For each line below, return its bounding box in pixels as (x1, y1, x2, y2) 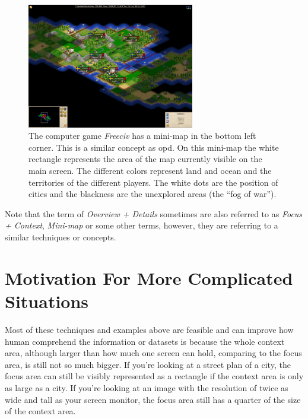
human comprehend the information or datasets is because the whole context (5, 335, 285, 347)
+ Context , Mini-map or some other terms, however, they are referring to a (5, 219, 278, 231)
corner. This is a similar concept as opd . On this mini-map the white (28, 141, 279, 153)
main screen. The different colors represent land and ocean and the (28, 164, 272, 177)
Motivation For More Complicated (5, 265, 293, 290)
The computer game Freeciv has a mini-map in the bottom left (28, 129, 256, 142)
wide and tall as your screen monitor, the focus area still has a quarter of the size (5, 393, 301, 405)
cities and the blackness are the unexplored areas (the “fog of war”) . (28, 188, 277, 200)
